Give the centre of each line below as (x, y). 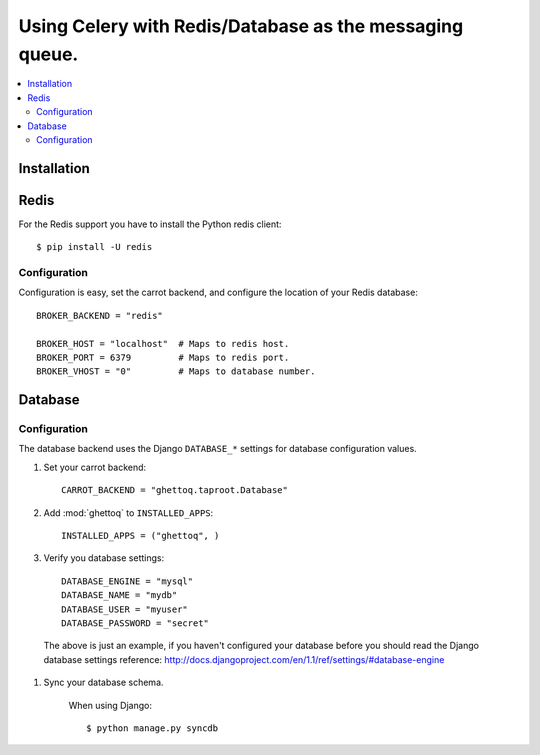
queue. (48, 54)
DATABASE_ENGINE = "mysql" (127, 581)
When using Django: (110, 705)
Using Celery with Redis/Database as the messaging (241, 26)
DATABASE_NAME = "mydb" (119, 595)
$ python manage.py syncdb (152, 728)
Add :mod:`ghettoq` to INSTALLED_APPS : (128, 512)
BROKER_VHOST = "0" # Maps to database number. (176, 371)
